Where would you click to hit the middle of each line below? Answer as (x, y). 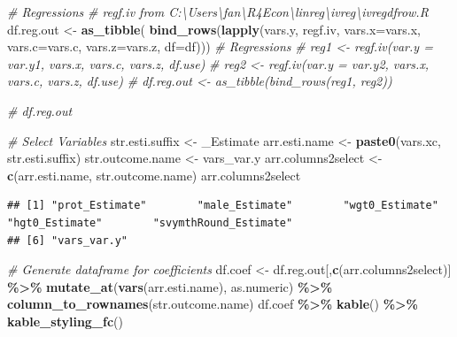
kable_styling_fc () (66, 321)
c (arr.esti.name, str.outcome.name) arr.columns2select (154, 175)
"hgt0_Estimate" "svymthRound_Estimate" (150, 222)
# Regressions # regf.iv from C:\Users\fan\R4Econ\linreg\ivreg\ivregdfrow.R (218, 11)
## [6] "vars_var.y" (68, 240)
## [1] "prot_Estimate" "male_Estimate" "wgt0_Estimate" (223, 206)
